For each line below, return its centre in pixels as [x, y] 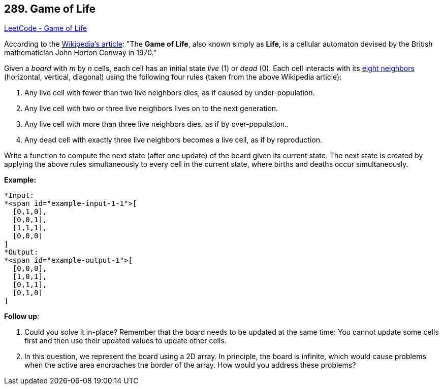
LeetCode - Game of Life [45, 28]
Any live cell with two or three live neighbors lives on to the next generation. [151, 109]
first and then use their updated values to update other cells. [125, 341]
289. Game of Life [50, 9]
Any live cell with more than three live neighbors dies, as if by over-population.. [157, 124]
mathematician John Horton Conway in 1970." [81, 53]
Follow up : [22, 316]
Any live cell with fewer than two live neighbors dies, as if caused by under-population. [170, 93]
